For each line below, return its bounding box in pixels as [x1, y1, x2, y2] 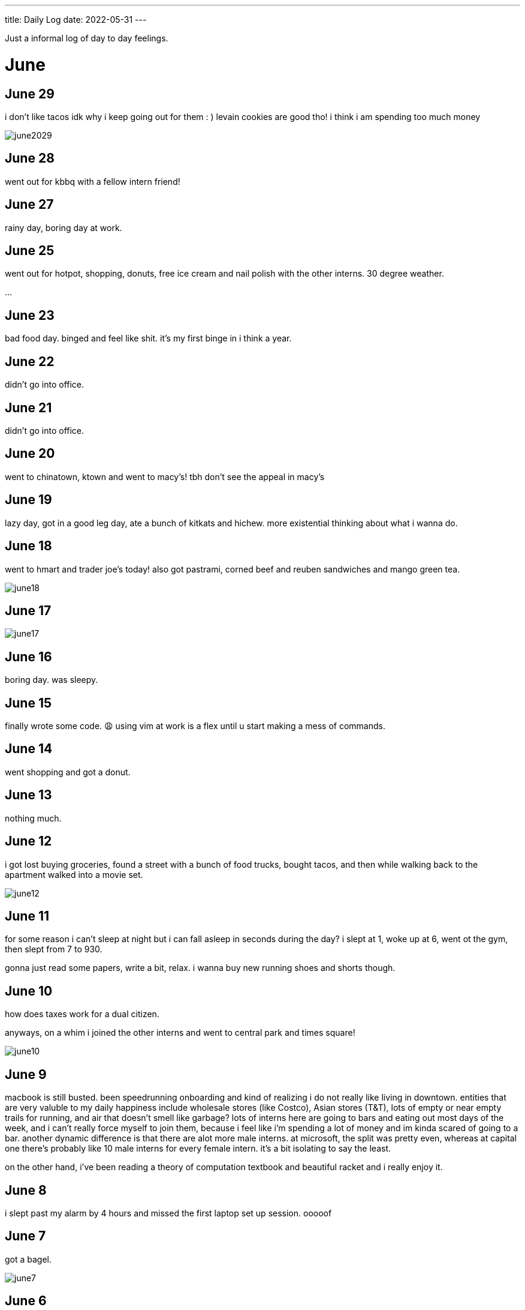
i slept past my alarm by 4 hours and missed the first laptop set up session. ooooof [5, 1207, 332, 1218]
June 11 [5, 909, 50, 924]
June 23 [5, 307, 55, 323]
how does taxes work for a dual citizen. [5, 1009, 159, 1020]
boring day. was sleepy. [5, 675, 98, 685]
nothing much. [5, 813, 62, 823]
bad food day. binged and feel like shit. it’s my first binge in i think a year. [5, 333, 292, 344]
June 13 [5, 787, 52, 803]
